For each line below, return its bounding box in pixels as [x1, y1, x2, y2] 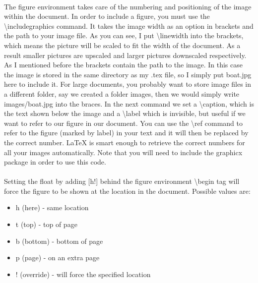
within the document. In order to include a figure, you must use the [4, 11, 210, 21]
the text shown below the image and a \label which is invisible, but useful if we [4, 108, 246, 118]
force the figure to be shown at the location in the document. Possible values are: [4, 185, 251, 196]
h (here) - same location [15, 202, 89, 213]
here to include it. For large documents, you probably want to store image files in [4, 79, 252, 89]
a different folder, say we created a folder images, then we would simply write [4, 88, 240, 99]
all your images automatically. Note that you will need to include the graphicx [4, 147, 243, 157]
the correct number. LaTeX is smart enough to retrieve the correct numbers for [4, 137, 245, 147]
